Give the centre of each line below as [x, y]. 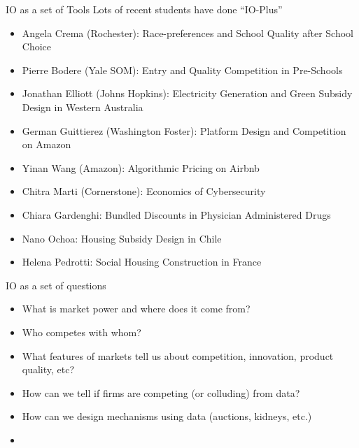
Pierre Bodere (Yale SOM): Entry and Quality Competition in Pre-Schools [182, 70]
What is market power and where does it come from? [136, 309]
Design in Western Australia [83, 107]
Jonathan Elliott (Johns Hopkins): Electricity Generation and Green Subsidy [187, 93]
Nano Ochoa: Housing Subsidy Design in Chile [122, 238]
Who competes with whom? [82, 332]
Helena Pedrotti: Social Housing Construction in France [142, 262]
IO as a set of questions [56, 285]
